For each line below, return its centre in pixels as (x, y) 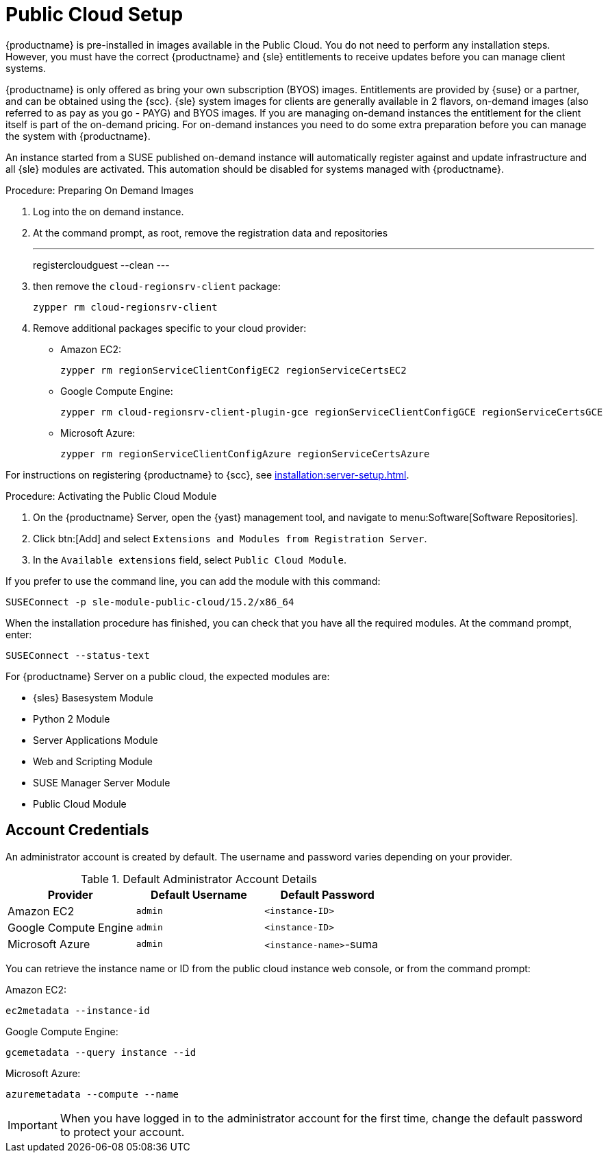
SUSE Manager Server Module (102, 782)
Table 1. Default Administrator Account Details (199, 879)
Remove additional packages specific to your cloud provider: (170, 328)
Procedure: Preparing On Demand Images (100, 190)
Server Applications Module (96, 740)
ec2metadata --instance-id (78, 1010)
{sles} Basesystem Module (93, 697)
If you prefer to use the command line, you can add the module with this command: (193, 581)
